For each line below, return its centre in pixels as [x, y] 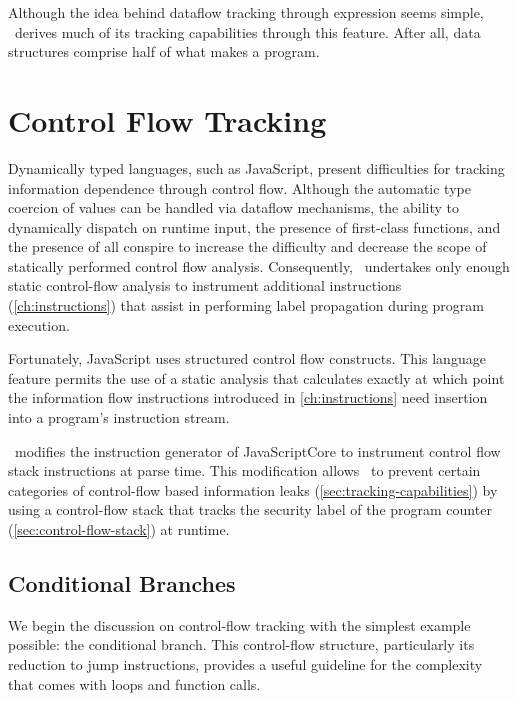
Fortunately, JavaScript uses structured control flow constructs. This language [247, 358]
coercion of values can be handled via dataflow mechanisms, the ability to [233, 207]
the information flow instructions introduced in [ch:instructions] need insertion [248, 397]
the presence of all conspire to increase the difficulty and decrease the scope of [247, 246]
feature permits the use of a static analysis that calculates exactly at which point [256, 377]
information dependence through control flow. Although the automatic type [239, 187]
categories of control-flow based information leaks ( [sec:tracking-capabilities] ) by [253, 489]
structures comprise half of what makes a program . [164, 51]
